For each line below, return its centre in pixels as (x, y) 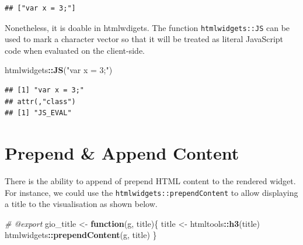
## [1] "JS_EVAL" (38, 113)
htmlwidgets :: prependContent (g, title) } (81, 235)
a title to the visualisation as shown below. (81, 204)
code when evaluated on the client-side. (75, 50)
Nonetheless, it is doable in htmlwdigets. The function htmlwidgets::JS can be (147, 27)
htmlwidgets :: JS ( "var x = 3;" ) (59, 70)
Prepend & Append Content (122, 153)
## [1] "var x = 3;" (45, 90)
